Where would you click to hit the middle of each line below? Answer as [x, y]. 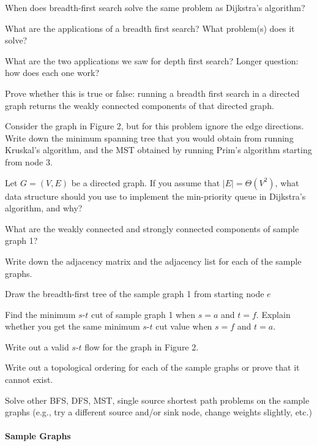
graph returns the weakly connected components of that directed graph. [140, 105]
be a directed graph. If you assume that [146, 182]
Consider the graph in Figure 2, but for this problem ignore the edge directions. [155, 126]
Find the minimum [40, 314]
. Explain [273, 314]
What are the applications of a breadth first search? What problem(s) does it [150, 28]
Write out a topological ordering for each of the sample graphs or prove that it [152, 367]
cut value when [184, 326]
